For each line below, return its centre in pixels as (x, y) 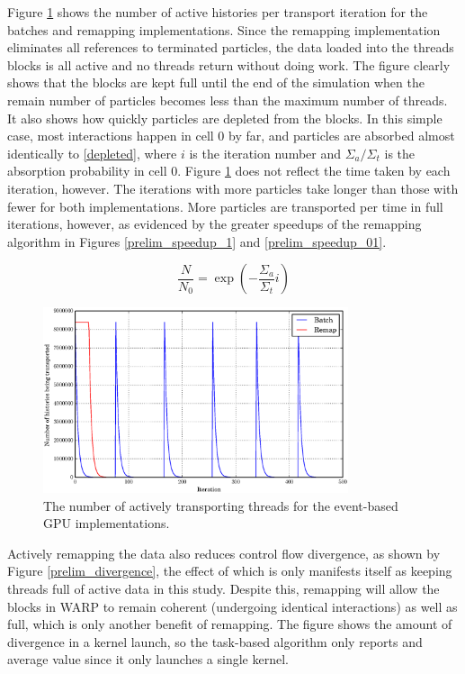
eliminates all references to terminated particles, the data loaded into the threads (231, 47)
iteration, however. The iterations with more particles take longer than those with (233, 188)
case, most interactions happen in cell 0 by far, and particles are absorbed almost (231, 136)
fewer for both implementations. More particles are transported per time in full (225, 206)
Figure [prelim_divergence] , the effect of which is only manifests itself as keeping (230, 571)
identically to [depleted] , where (92, 153)
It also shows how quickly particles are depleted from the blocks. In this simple (225, 118)
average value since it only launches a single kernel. (148, 659)
